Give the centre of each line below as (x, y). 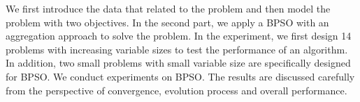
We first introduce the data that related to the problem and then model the (168, 8)
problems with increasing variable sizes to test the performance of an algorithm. (177, 49)
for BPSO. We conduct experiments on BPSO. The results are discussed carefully (180, 76)
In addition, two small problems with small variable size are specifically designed (178, 63)
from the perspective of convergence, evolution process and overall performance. (177, 90)
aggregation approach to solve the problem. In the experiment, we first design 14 (179, 36)
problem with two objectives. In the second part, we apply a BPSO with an (167, 22)
